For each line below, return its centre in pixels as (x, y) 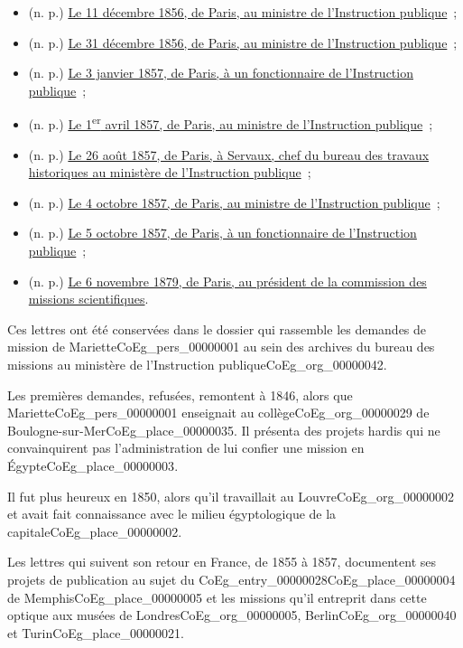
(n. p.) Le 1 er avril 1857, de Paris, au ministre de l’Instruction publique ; (231, 123)
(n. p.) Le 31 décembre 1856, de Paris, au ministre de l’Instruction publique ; (243, 42)
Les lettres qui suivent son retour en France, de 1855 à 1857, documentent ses (222, 562)
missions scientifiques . (88, 299)
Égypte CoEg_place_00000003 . (93, 465)
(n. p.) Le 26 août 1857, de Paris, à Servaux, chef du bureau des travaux (229, 154)
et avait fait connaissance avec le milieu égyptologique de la (172, 514)
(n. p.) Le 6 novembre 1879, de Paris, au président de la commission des (227, 281)
